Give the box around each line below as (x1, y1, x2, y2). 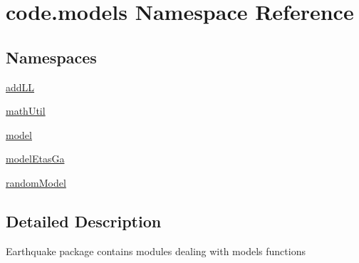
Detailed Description (6, 210, 162, 232)
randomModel (6, 175, 66, 190)
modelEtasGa (6, 151, 65, 166)
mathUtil (6, 103, 46, 118)
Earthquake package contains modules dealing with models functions (6, 243, 306, 258)
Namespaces (6, 46, 97, 68)
